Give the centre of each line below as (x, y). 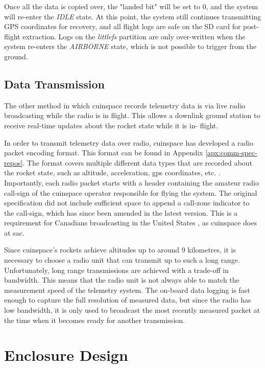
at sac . (14, 232)
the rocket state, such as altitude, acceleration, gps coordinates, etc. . (112, 172)
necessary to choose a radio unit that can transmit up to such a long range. (122, 260)
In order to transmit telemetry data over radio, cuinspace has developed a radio (129, 142)
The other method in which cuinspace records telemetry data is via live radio (125, 105)
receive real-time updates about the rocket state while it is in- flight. (111, 125)
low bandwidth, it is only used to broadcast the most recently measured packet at (132, 310)
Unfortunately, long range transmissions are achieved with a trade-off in (116, 270)
